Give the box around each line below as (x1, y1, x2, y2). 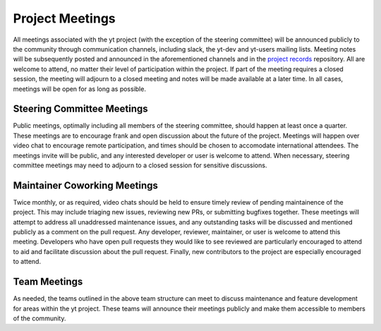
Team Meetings (13, 276, 83, 288)
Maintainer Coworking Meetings (13, 179, 159, 191)
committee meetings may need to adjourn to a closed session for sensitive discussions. (13, 161, 267, 169)
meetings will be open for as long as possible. (13, 85, 146, 93)
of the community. (13, 314, 66, 323)
